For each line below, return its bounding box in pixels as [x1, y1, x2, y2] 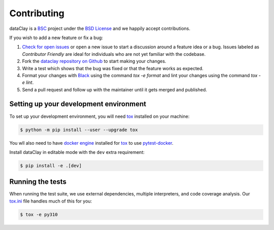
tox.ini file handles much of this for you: [9, 198, 92, 204]
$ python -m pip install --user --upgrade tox [20, 127, 138, 133]
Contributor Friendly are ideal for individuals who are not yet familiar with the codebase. [22, 51, 205, 57]
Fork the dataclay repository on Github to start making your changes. [22, 58, 166, 64]
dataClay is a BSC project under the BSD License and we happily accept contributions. [9, 25, 190, 31]
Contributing [9, 8, 64, 19]
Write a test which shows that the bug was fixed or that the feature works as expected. [22, 65, 204, 71]
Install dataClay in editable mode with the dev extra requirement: [9, 149, 145, 155]
